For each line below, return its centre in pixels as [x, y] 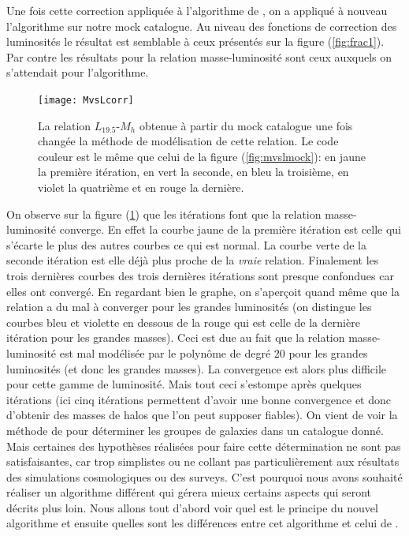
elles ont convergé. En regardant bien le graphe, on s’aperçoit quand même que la [203, 291]
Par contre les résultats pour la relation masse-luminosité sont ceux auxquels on [199, 56]
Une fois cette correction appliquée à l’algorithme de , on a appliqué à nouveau [197, 10]
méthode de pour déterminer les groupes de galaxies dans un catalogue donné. [195, 430]
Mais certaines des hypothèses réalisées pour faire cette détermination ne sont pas [204, 446]
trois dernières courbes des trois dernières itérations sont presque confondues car [200, 275]
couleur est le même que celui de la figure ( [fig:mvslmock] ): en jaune [202, 156]
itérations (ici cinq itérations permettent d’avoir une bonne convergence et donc [199, 399]
